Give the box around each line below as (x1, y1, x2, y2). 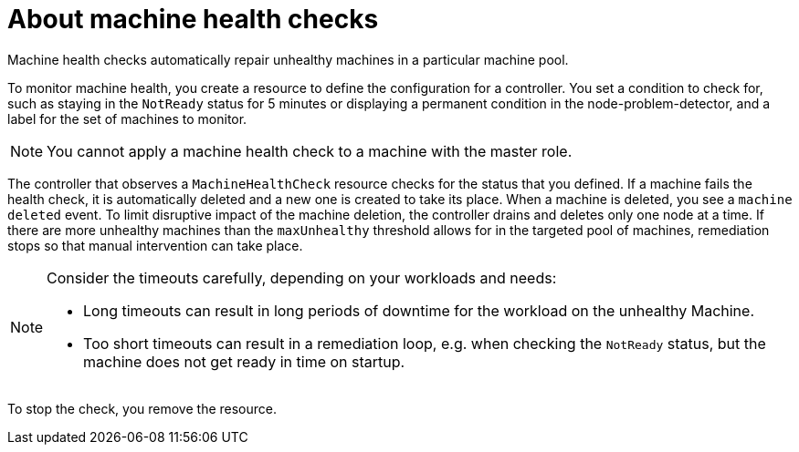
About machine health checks (7, 4, 379, 35)
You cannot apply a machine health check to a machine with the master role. (47, 141, 573, 160)
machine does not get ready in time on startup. (83, 352, 405, 371)
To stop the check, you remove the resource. (7, 400, 277, 416)
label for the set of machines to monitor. (7, 110, 247, 127)
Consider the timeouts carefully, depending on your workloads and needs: (47, 268, 557, 287)
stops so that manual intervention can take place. (7, 237, 303, 253)
